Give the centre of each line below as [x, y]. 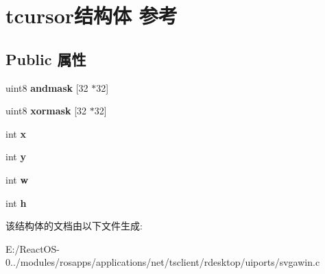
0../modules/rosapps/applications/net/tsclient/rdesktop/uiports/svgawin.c [163, 262]
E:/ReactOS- [33, 248]
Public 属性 [46, 59]
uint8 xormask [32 [46, 111]
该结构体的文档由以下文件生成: [74, 226]
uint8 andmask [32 [47, 87]
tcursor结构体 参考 [92, 15]
